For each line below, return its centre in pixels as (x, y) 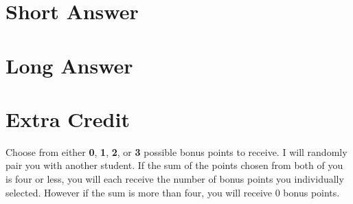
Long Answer (69, 65)
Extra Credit (68, 118)
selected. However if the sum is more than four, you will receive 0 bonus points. (173, 192)
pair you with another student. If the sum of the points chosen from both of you (174, 165)
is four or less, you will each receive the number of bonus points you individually (175, 179)
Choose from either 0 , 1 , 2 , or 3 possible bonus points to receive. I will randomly (176, 151)
